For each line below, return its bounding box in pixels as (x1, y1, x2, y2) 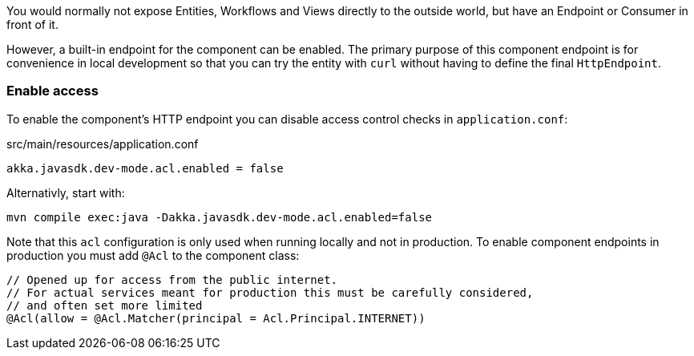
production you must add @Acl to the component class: (6, 248, 300, 262)
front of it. (6, 18, 59, 31)
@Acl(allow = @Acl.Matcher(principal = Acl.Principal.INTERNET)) (6, 311, 426, 325)
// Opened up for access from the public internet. (6, 273, 338, 286)
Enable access (6, 83, 99, 99)
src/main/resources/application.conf (6, 136, 199, 151)
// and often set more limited (6, 298, 203, 312)
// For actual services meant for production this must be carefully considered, (6, 285, 534, 299)
